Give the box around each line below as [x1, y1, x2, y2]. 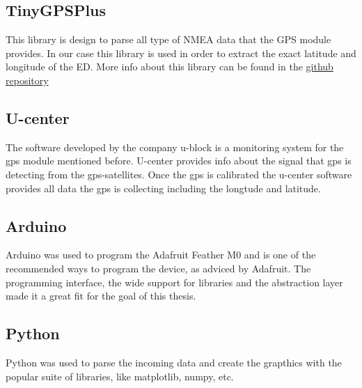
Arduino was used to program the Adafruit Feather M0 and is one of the [6, 247, 316, 262]
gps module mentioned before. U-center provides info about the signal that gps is [6, 153, 352, 168]
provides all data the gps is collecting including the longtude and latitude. [6, 180, 321, 195]
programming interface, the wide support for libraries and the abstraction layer [6, 274, 343, 289]
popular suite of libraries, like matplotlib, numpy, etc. [6, 368, 234, 383]
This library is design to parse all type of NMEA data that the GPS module [6, 32, 331, 47]
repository [6, 72, 49, 87]
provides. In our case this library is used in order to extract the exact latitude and [6, 45, 356, 60]
